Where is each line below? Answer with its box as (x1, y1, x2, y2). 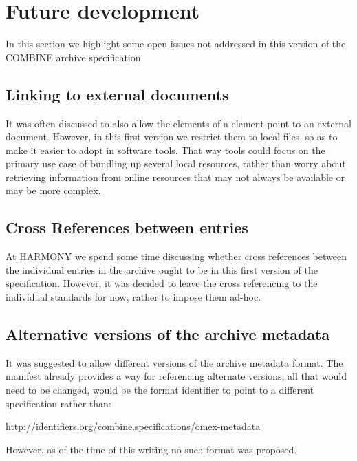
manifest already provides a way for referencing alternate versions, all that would (6, 369, 347, 383)
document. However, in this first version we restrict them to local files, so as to (6, 129, 338, 144)
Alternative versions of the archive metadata (6, 323, 330, 345)
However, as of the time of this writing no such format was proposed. (6, 442, 297, 456)
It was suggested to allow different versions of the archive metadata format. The (6, 355, 343, 369)
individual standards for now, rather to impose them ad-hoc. (6, 290, 261, 304)
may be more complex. (6, 183, 101, 197)
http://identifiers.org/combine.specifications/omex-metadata (6, 419, 261, 433)
